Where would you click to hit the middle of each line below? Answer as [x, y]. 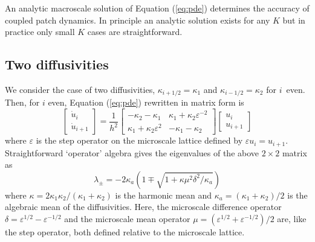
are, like [292, 218]
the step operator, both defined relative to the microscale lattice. [125, 231]
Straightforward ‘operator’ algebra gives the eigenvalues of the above [132, 152]
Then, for [22, 102]
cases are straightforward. [135, 32]
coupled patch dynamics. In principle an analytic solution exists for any [138, 20]
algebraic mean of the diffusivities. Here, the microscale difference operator [143, 207]
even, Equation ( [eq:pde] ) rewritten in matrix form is [146, 102]
